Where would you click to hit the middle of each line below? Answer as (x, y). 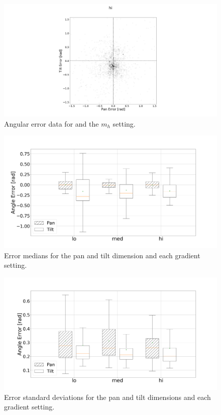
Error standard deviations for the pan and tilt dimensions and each (107, 397)
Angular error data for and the (51, 123)
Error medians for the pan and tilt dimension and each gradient (102, 255)
